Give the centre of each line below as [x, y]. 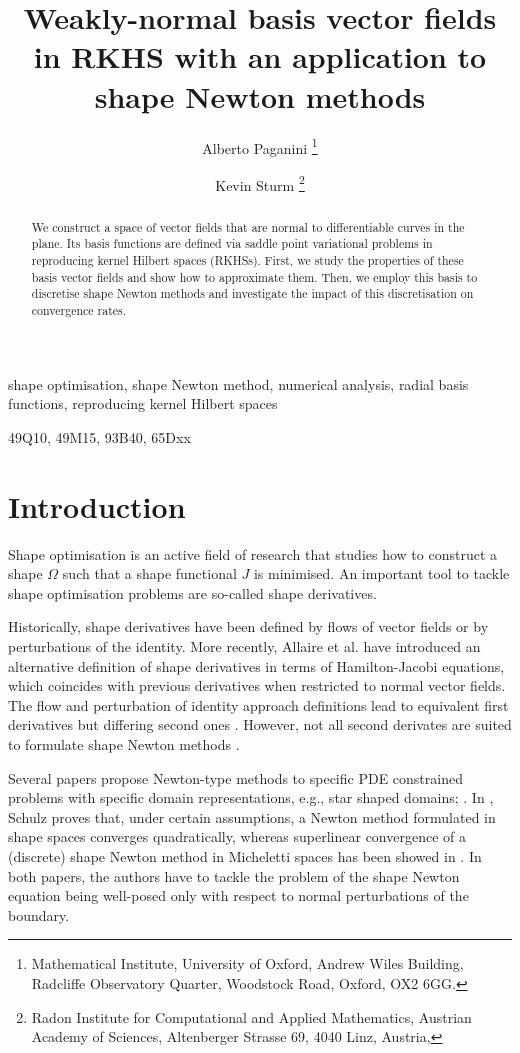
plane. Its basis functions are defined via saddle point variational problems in [232, 243]
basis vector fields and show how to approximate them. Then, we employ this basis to [254, 276]
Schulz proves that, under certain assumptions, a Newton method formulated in [252, 816]
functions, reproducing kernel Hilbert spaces [143, 403]
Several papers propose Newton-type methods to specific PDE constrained [235, 777]
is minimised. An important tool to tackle [381, 573]
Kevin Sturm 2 [260, 183]
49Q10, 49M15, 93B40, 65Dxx [99, 436]
